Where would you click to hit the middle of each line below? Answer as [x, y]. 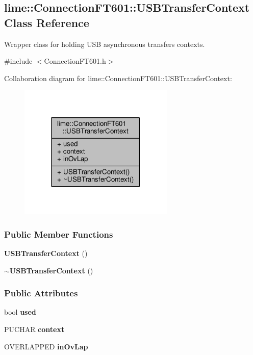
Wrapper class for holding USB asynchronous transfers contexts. [105, 44]
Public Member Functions [59, 234]
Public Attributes [41, 293]
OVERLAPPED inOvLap [46, 346]
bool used [20, 312]
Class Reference [47, 22]
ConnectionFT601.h [75, 61]
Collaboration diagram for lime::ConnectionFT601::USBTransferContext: [118, 78]
